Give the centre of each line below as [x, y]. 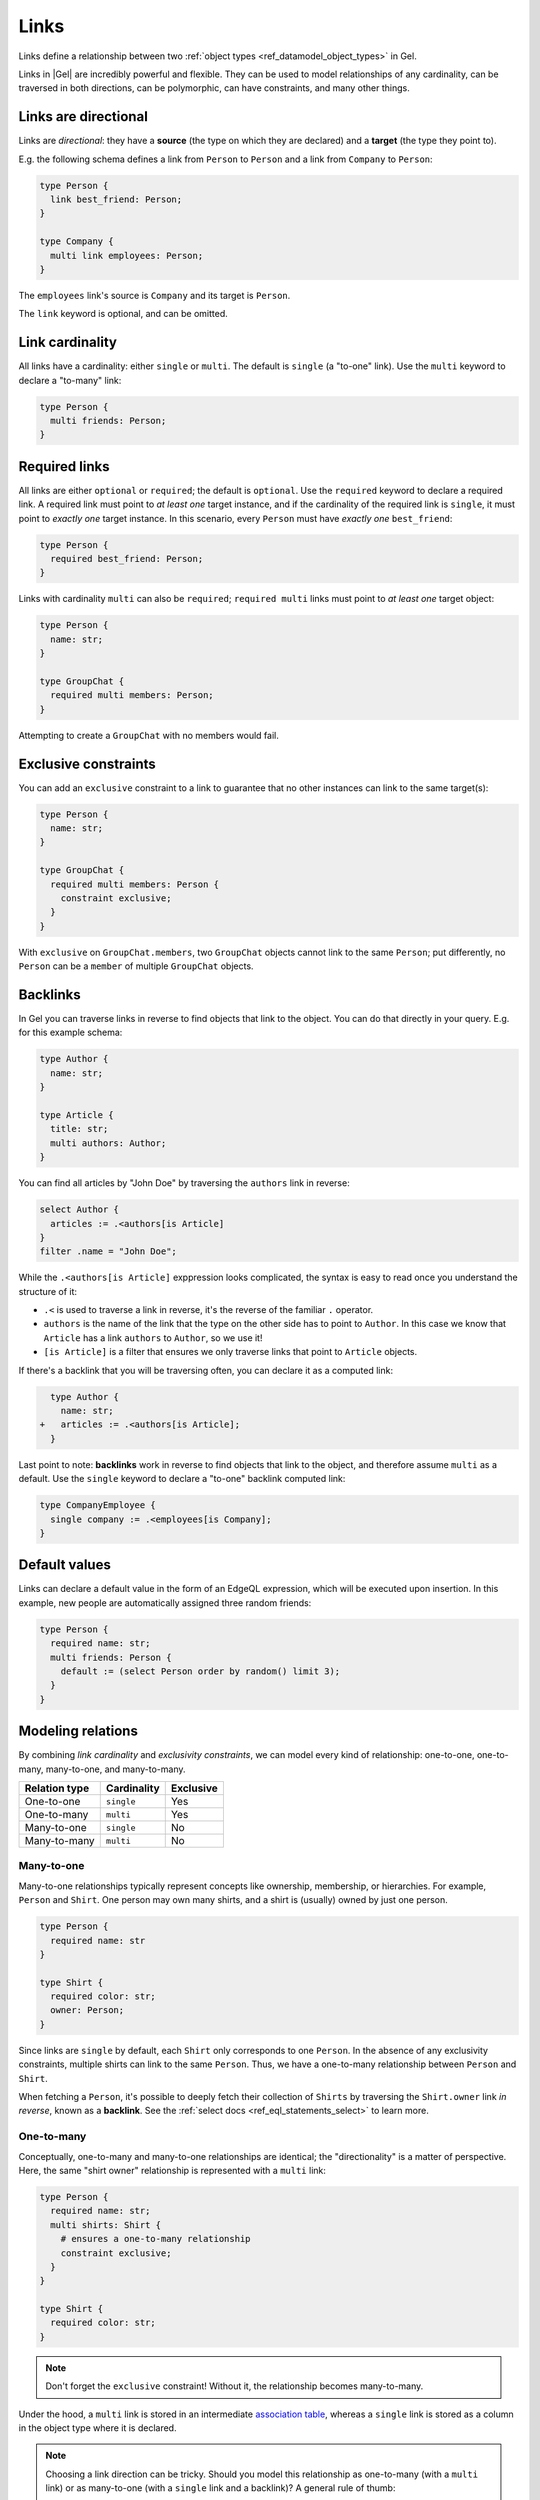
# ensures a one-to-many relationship [155, 2239]
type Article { [76, 1114]
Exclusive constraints [87, 763]
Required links [64, 466]
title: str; [79, 1129]
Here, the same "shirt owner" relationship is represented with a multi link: [172, 2170]
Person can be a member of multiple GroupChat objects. [136, 966]
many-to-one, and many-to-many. [115, 1769]
